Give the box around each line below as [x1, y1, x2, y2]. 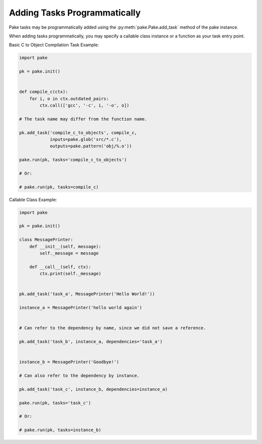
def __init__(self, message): [29, 243, 101, 249]
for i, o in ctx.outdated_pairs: [29, 96, 109, 102]
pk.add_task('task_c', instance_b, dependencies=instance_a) [19, 386, 168, 392]
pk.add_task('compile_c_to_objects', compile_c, [19, 130, 137, 136]
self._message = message [39, 251, 99, 256]
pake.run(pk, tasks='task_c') [19, 400, 91, 406]
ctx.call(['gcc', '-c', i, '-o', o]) [39, 102, 130, 108]
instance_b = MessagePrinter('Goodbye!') [19, 359, 119, 365]
